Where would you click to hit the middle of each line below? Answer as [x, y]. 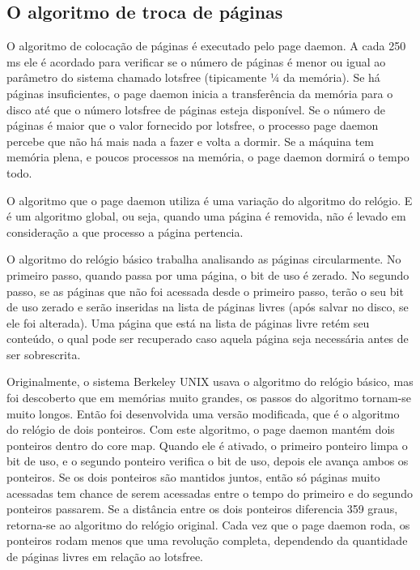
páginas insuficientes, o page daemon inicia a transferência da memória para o [200, 93]
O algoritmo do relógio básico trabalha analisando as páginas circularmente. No [204, 259]
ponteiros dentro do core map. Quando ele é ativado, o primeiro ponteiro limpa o [207, 445]
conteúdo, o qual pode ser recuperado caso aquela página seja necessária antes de [208, 339]
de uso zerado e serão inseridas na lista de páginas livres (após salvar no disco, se [208, 307]
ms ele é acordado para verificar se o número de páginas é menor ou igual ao [196, 61]
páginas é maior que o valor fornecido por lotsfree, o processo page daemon [193, 125]
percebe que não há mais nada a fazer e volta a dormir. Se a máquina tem [191, 141]
